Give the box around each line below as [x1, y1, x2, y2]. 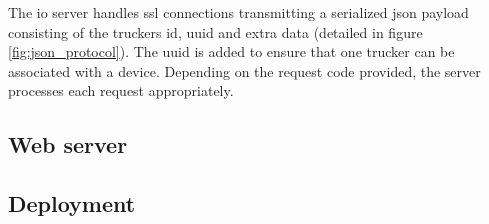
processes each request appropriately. [8, 80, 234, 101]
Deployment [8, 188, 136, 219]
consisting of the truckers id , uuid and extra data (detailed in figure [8, 21, 423, 42]
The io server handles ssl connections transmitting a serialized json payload [8, 2, 469, 22]
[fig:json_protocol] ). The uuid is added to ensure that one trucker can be [8, 41, 455, 62]
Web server [8, 129, 128, 160]
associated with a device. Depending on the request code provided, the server [8, 60, 481, 81]
